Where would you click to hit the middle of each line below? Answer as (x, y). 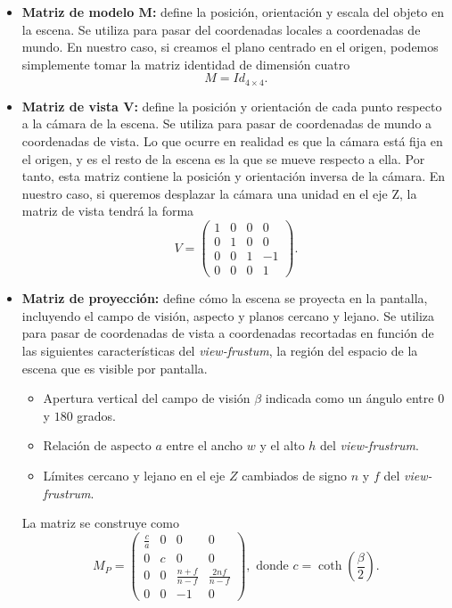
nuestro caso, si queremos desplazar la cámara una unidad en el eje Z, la (219, 193)
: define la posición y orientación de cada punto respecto (288, 106)
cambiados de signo (295, 475)
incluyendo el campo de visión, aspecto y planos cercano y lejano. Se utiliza (228, 315)
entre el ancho (205, 445)
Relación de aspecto (97, 445)
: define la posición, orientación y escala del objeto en (298, 12)
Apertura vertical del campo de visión (147, 398)
